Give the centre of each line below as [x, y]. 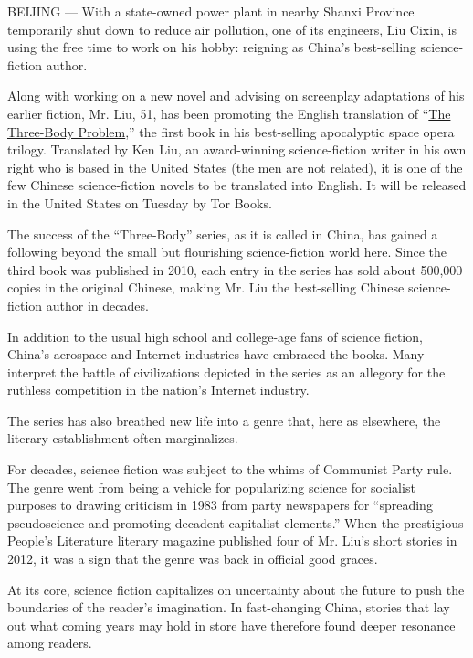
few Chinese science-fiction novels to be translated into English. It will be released [237, 185]
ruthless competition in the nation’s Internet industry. [158, 390]
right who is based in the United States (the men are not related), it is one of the [235, 167]
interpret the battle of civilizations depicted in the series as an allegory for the [226, 371]
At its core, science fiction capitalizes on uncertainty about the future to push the [236, 589]
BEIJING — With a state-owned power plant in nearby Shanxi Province [211, 11]
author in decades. [97, 305]
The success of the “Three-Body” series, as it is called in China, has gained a [223, 233]
